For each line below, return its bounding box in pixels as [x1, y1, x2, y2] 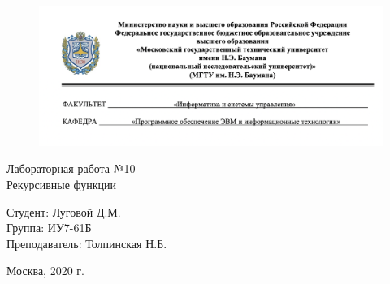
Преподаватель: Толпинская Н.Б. [6, 235, 167, 252]
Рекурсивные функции [6, 176, 117, 193]
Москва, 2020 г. [6, 262, 84, 279]
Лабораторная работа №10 [6, 160, 136, 177]
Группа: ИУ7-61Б [6, 219, 92, 236]
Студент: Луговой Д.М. [6, 203, 121, 220]
